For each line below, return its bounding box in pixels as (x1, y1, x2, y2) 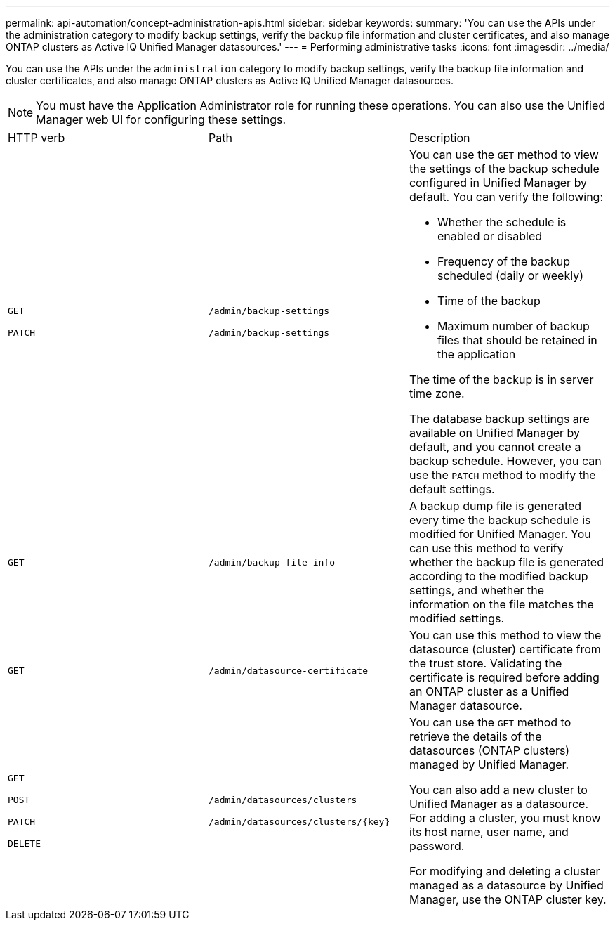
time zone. (409, 386, 465, 400)
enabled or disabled (437, 229, 543, 243)
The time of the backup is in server (409, 372, 594, 386)
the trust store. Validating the (409, 656, 562, 670)
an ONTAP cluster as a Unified (409, 684, 569, 698)
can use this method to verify (409, 541, 564, 555)
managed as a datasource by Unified (409, 878, 604, 892)
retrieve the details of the (409, 729, 542, 743)
